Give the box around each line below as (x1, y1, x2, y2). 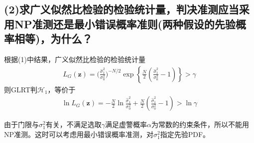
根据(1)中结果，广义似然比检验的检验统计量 (4, 54, 145, 64)
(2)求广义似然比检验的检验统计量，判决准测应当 (4, 1, 239, 17)
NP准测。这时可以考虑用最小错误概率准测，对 (4, 129, 154, 139)
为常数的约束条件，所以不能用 (151, 119, 249, 130)
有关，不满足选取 (45, 119, 102, 130)
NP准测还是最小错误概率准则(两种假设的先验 (14, 16, 236, 31)
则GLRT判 (4, 84, 37, 94)
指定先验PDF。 (160, 129, 210, 139)
